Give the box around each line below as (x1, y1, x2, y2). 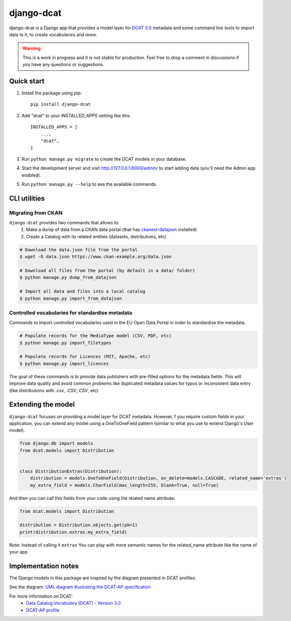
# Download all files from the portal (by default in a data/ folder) (19, 268, 196, 274)
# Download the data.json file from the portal (19, 247, 138, 253)
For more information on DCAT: (9, 593, 73, 599)
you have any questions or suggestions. (22, 62, 104, 68)
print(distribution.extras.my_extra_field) (19, 529, 128, 535)
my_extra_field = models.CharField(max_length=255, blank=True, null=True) (30, 482, 219, 488)
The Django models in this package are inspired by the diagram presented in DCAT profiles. (9, 575, 196, 581)
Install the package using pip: (21, 90, 82, 96)
